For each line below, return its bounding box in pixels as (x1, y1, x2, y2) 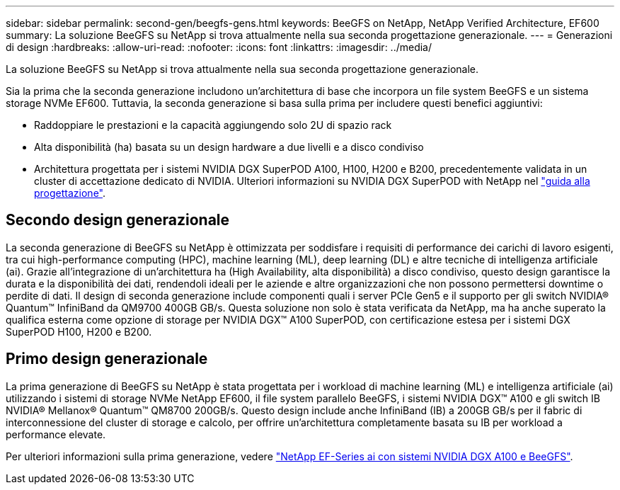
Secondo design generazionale (6, 211, 230, 229)
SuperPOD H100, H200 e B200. (6, 325, 152, 338)
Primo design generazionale (6, 350, 208, 368)
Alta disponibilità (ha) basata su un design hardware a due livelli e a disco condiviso (34, 141, 424, 153)
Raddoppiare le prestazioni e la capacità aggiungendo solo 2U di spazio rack (34, 119, 392, 131)
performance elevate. (6, 428, 106, 440)
